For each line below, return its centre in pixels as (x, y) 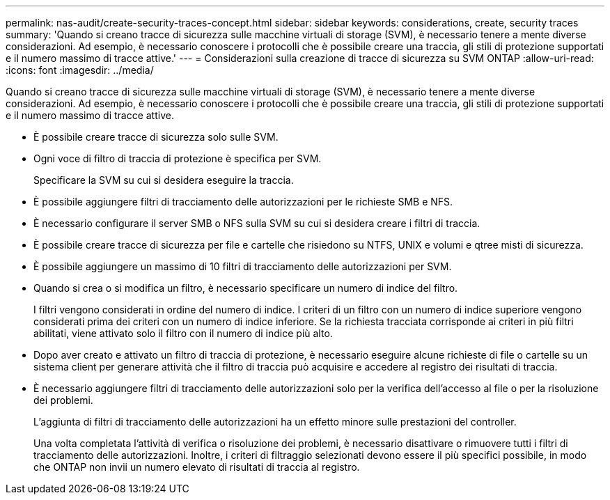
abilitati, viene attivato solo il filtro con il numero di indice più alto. (183, 333)
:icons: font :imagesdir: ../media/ (80, 70)
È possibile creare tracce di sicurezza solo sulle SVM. (156, 137)
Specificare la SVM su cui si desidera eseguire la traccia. (164, 180)
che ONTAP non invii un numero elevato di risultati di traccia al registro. (197, 467)
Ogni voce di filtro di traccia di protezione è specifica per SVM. (178, 158)
